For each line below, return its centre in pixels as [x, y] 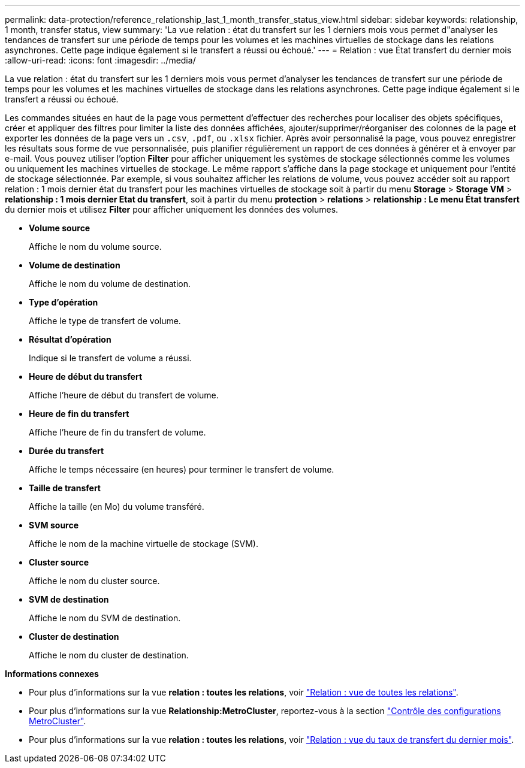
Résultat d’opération [70, 339]
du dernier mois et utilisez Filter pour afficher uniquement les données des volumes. [172, 209]
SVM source [54, 525]
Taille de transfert [65, 488]
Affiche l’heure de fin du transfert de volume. [117, 432]
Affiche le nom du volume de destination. [110, 284]
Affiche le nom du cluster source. [94, 581]
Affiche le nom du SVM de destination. [105, 618]
